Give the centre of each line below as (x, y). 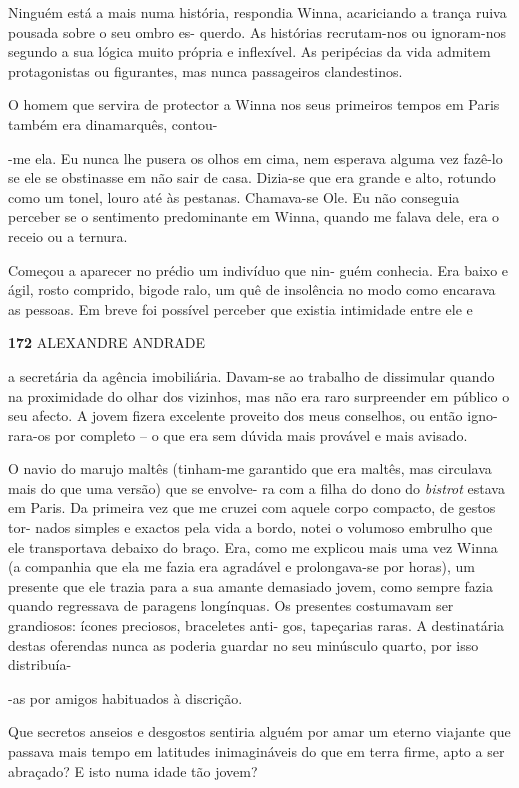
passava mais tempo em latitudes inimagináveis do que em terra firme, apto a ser (256, 751)
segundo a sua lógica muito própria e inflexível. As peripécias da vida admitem (249, 51)
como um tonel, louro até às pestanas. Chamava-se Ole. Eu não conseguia (234, 196)
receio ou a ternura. (68, 235)
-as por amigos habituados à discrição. (125, 697)
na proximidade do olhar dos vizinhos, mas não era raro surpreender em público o (259, 395)
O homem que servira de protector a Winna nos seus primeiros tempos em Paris (254, 104)
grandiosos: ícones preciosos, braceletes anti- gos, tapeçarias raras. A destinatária (256, 625)
